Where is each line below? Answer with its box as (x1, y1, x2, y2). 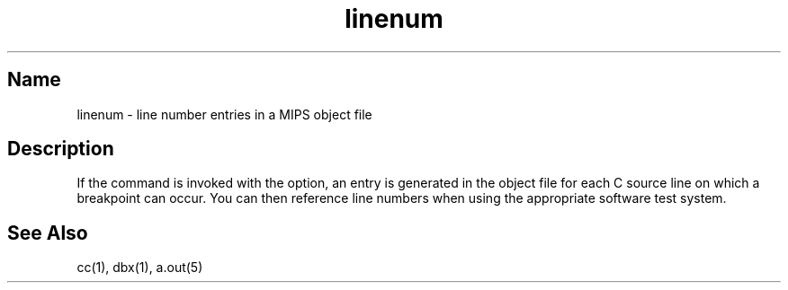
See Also (7, 221, 88, 244)
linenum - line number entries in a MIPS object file (76, 106, 372, 122)
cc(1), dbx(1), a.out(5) (76, 259, 203, 276)
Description (7, 137, 114, 161)
